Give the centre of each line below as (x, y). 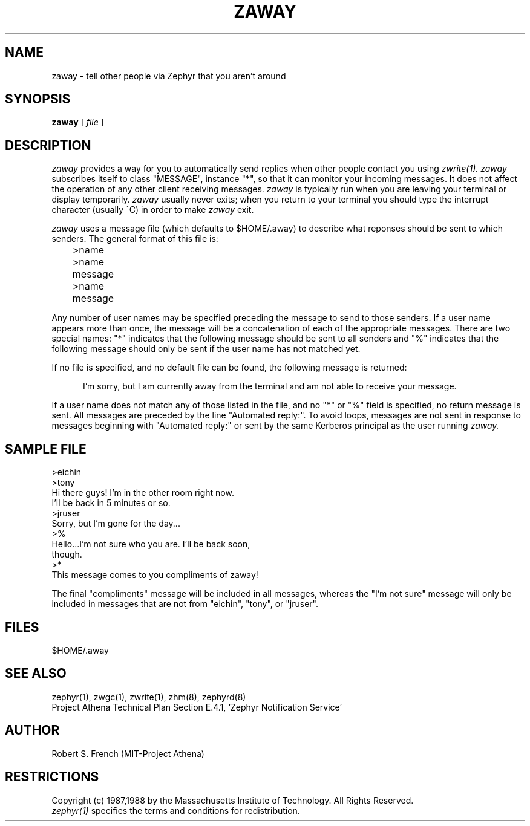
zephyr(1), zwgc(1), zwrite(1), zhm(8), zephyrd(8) (149, 697)
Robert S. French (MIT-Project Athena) (128, 753)
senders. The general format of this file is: (135, 239)
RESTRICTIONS (52, 777)
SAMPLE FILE (46, 449)
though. (67, 554)
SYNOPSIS (38, 99)
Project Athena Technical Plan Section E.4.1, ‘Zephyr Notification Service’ (197, 707)
